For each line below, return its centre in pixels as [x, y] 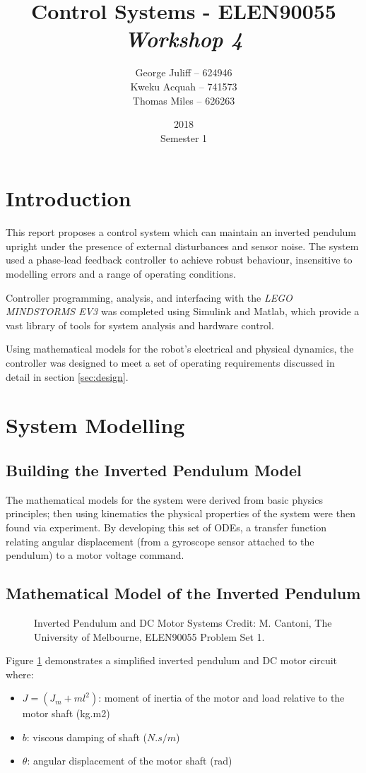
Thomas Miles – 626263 [184, 100]
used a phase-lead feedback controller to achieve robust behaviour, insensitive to [179, 260]
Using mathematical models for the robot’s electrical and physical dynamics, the [180, 349]
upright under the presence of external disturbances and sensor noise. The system [182, 246]
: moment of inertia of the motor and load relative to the [222, 698]
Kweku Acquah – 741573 [184, 86]
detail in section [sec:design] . [67, 376]
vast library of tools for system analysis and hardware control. [140, 325]
